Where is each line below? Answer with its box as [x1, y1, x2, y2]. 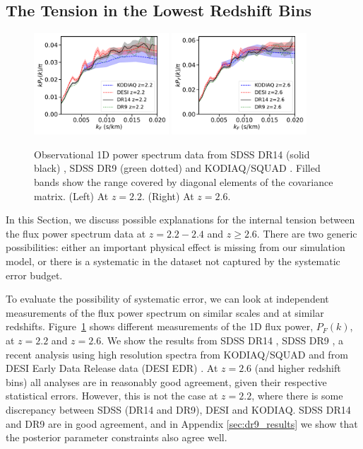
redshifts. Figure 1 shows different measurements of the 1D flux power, [6, 319, 314, 334]
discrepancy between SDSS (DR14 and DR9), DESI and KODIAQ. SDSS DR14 [6, 402, 351, 416]
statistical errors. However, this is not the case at [6, 388, 218, 403]
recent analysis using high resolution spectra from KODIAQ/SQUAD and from [6, 346, 348, 361]
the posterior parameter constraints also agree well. [6, 430, 227, 445]
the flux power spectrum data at [6, 226, 146, 240]
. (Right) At [141, 188, 194, 203]
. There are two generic [256, 226, 357, 240]
